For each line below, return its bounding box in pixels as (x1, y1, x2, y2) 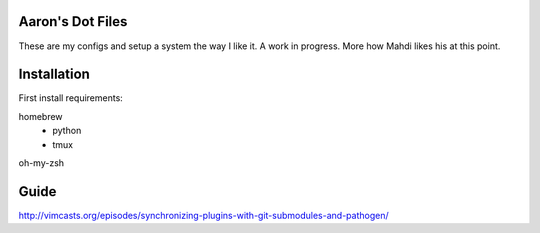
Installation (18, 66, 90, 83)
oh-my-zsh (18, 156, 65, 169)
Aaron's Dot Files (18, 13, 128, 30)
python (52, 125, 82, 137)
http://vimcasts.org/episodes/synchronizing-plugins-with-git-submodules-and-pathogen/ (18, 209, 389, 221)
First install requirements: (18, 92, 124, 104)
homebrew (18, 110, 64, 122)
